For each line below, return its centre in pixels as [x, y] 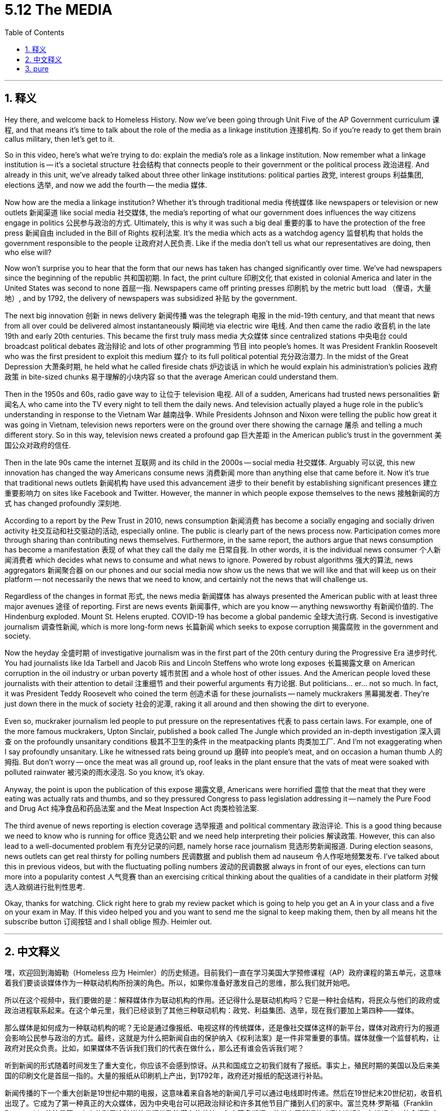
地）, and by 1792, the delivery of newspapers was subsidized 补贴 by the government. [151, 298]
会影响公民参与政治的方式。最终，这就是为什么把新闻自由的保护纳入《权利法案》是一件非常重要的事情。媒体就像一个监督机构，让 [222, 1038]
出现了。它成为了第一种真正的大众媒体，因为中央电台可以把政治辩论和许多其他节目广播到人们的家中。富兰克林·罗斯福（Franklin [219, 1103]
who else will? [28, 252]
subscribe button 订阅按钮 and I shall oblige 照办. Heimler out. [108, 921]
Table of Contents [35, 32]
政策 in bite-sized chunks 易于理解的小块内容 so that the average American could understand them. [172, 376]
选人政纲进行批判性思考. [45, 887]
